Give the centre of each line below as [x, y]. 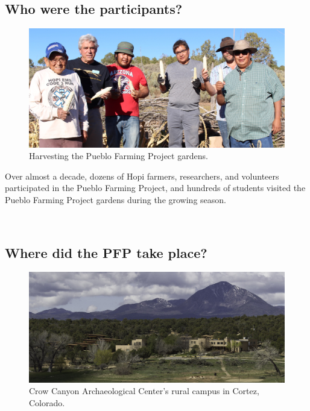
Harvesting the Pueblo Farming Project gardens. [119, 156]
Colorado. [47, 403]
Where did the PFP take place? [106, 252]
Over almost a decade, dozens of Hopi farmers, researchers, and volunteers [142, 176]
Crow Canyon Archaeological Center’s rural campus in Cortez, [144, 391]
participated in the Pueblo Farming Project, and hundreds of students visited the [155, 188]
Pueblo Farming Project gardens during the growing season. [115, 200]
